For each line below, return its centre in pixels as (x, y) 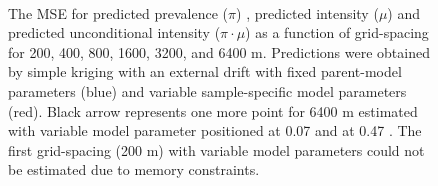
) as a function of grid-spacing (337, 32)
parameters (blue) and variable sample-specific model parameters (207, 90)
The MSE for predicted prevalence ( (118, 12)
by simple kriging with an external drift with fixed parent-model (205, 71)
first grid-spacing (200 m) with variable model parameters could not (216, 149)
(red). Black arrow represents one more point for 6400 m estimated (213, 110)
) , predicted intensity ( (307, 12)
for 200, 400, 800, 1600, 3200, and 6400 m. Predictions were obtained (219, 51)
